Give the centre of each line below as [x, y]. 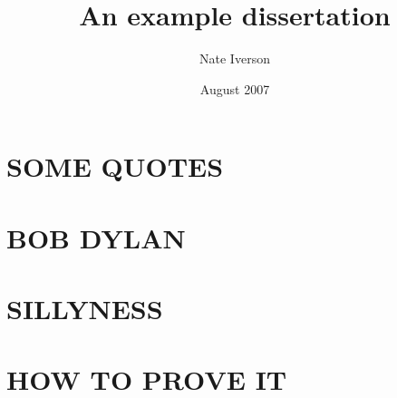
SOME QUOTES [115, 166]
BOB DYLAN [96, 237]
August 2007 [235, 88]
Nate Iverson [235, 58]
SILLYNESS [85, 309]
